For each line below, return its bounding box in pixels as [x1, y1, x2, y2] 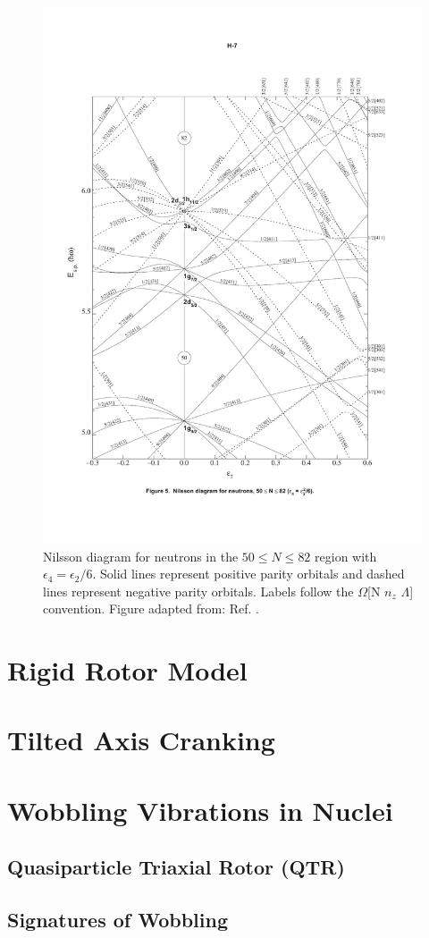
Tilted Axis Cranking [7, 722, 275, 758]
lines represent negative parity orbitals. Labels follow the [43, 581, 354, 600]
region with [315, 546, 377, 565]
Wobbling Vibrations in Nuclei [7, 791, 393, 828]
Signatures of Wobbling [7, 906, 229, 934]
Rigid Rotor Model [7, 652, 248, 689]
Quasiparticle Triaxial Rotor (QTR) [7, 853, 345, 881]
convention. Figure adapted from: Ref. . [43, 599, 260, 618]
